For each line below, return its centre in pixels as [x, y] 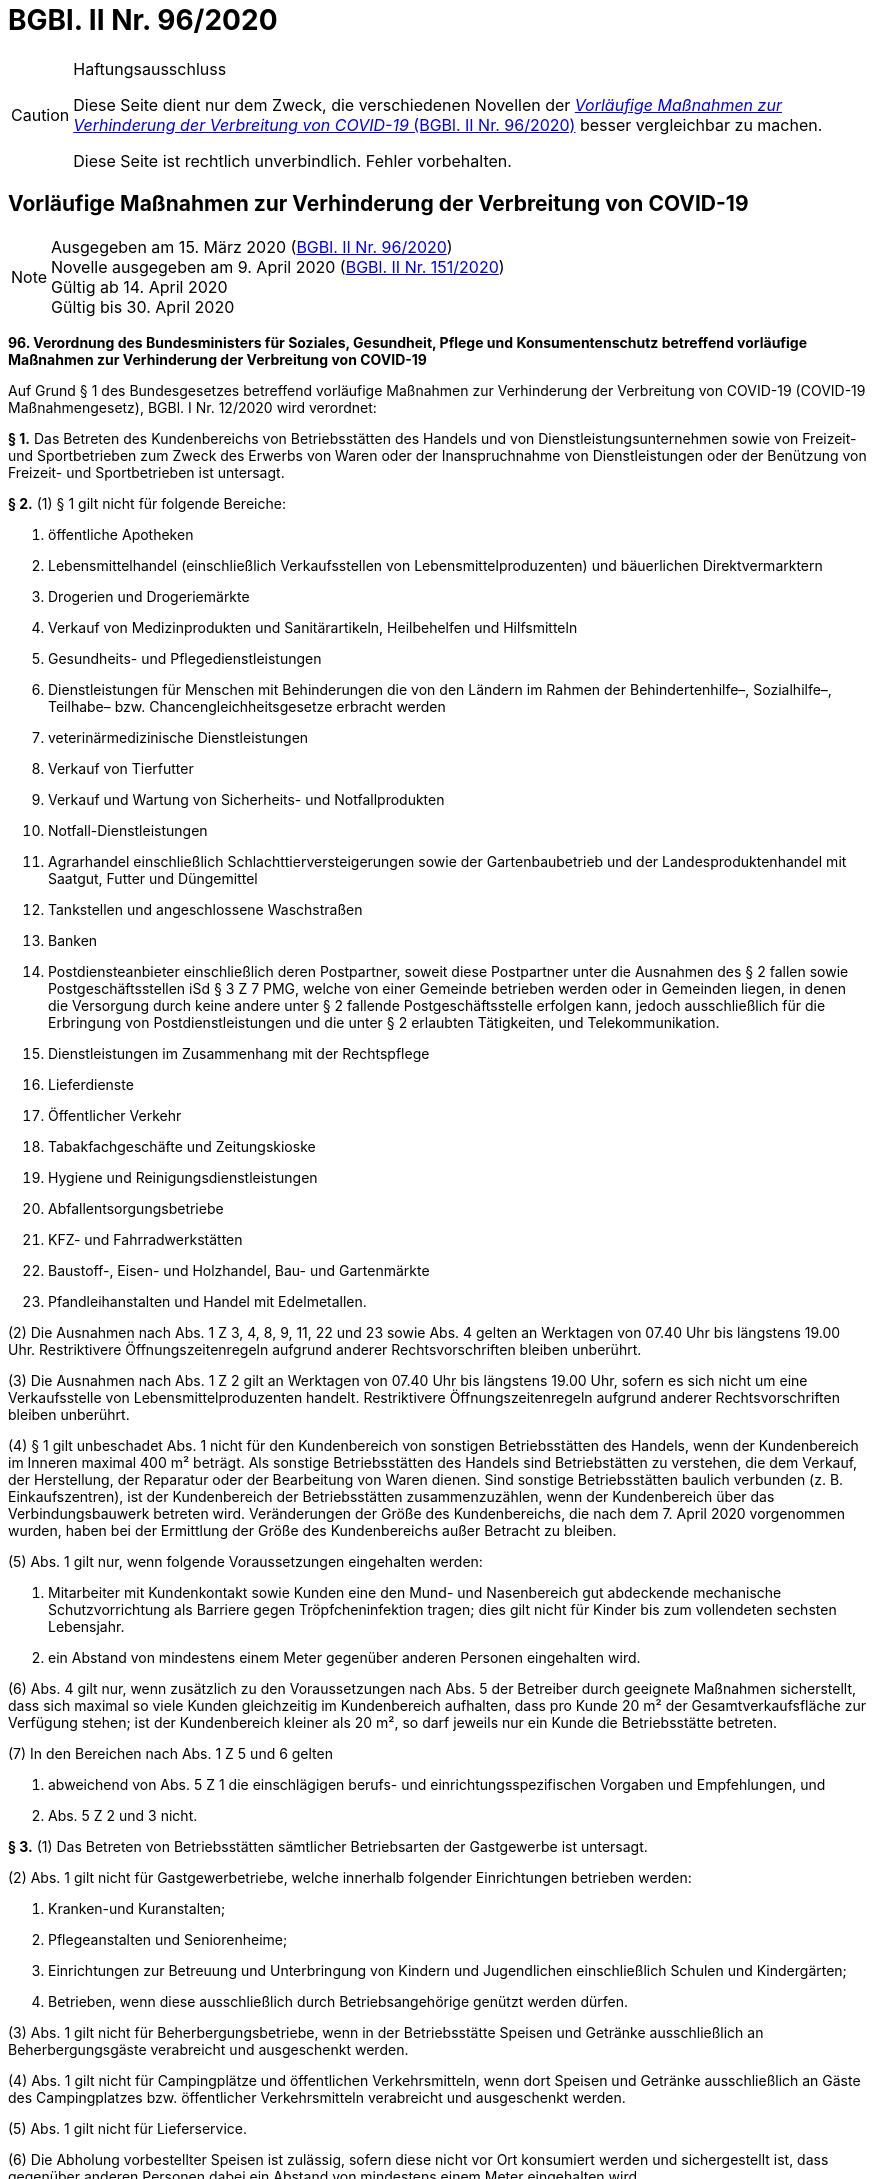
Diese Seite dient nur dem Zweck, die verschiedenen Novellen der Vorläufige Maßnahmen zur [427, 104]
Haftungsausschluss [150, 68]
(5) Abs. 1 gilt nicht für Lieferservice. [128, 2128]
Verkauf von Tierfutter [121, 768]
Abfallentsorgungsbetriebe [136, 1208]
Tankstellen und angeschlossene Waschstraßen [205, 909]
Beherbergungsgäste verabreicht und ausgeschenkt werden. [208, 2049]
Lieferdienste [91, 1084]
